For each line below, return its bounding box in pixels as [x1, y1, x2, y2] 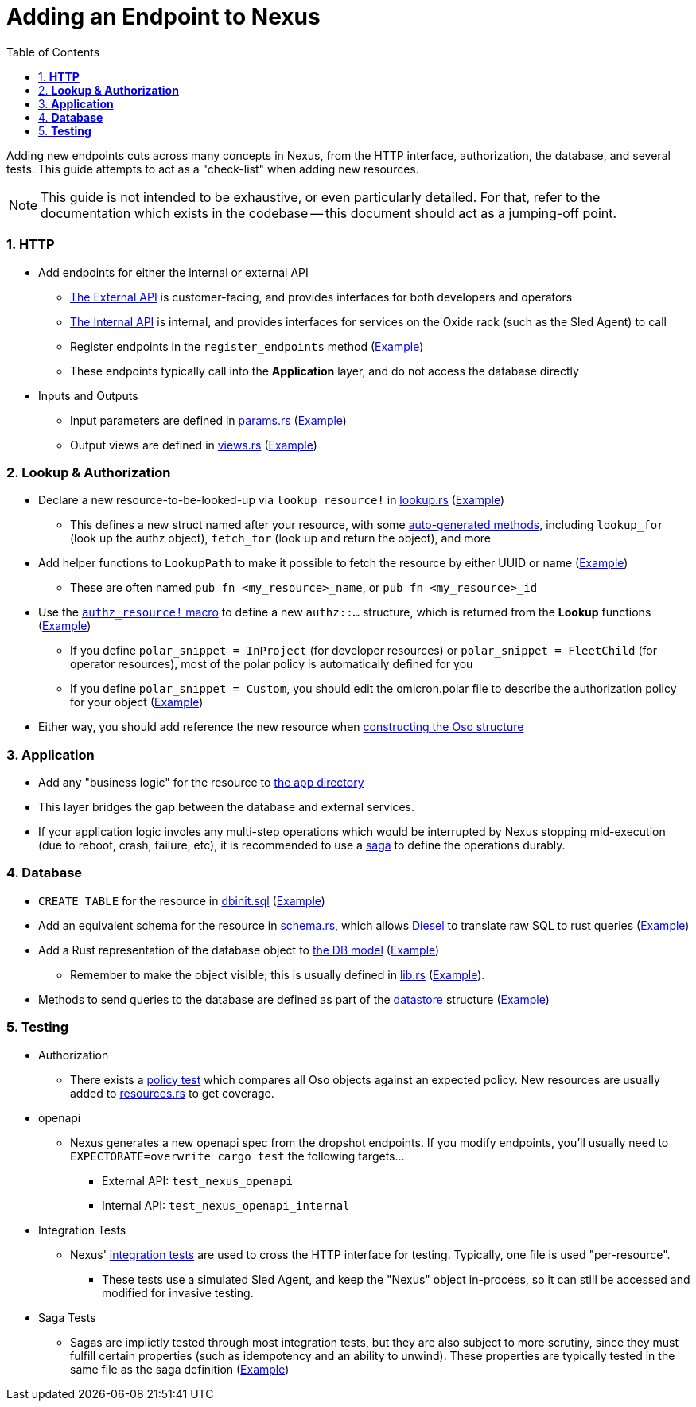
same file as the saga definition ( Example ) [70, 1362, 290, 1376]
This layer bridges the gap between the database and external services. [38, 800, 415, 814]
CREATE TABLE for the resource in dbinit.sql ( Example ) [38, 893, 325, 908]
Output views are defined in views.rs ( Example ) [70, 437, 317, 452]
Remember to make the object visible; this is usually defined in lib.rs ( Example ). [70, 967, 485, 981]
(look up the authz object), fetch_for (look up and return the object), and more [70, 531, 492, 546]
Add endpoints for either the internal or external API [38, 265, 309, 279]
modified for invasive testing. [102, 1285, 254, 1300]
